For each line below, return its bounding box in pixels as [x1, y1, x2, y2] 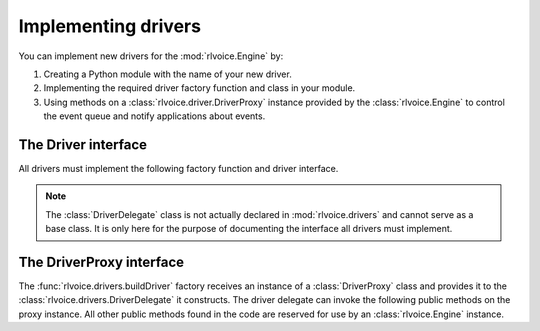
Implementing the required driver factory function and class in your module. [43, 82, 356, 94]
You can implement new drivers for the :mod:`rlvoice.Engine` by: [18, 50, 284, 62]
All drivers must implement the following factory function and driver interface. [18, 163, 339, 175]
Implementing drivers [18, 15, 202, 37]
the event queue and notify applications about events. [43, 110, 266, 122]
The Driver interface [18, 136, 148, 153]
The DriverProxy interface [18, 254, 185, 270]
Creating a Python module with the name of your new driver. [43, 68, 292, 80]
